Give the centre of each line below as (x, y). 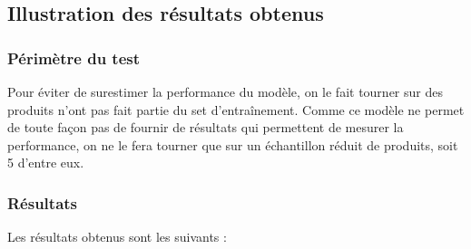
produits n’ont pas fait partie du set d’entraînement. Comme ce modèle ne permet (236, 109)
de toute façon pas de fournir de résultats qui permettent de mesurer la (206, 127)
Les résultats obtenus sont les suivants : (117, 237)
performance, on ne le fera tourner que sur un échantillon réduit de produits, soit (233, 144)
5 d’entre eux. (46, 163)
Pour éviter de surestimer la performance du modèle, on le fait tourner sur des (225, 91)
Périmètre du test (74, 57)
